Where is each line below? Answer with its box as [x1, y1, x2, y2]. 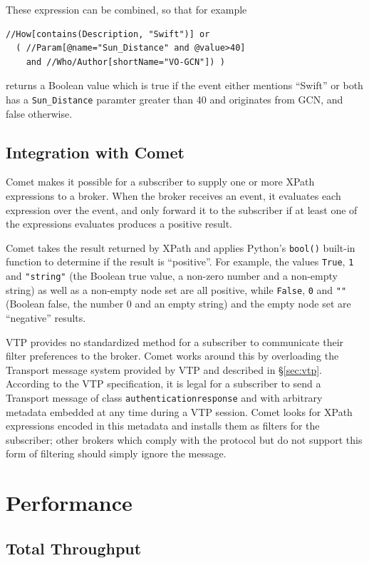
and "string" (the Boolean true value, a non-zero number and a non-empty [6, 268, 338, 283]
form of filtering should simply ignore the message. [6, 446, 227, 461]
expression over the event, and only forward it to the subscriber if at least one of [6, 202, 358, 217]
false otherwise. [6, 106, 73, 121]
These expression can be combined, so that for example [6, 2, 247, 16]
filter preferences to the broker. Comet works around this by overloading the [6, 348, 339, 363]
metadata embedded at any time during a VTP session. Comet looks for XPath [6, 404, 353, 419]
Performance [6, 488, 132, 517]
